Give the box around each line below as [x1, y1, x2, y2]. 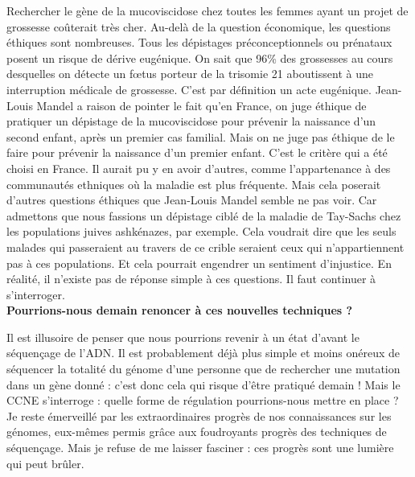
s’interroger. [6, 286, 65, 302]
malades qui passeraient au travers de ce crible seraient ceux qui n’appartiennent [6, 238, 405, 255]
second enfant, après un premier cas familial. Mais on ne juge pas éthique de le [6, 128, 395, 145]
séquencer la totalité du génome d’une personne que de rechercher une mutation [6, 360, 401, 377]
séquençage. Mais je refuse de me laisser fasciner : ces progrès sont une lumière [6, 439, 394, 456]
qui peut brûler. [6, 454, 84, 471]
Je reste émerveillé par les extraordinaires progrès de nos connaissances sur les [6, 407, 392, 424]
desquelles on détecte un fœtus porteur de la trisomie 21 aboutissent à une [6, 65, 373, 82]
